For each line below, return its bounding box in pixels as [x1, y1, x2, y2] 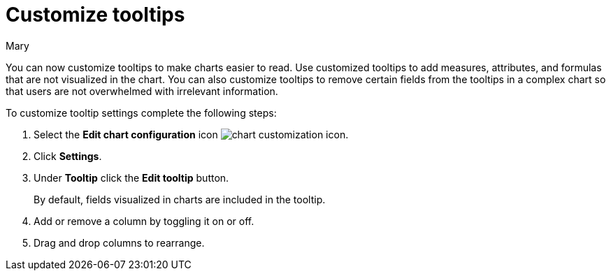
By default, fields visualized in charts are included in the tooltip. [34, 193, 326, 205]
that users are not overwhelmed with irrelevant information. [6, 85, 278, 97]
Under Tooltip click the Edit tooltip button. [34, 171, 229, 184]
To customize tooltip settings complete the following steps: [6, 106, 277, 119]
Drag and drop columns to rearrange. [34, 236, 205, 249]
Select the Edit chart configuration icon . [34, 128, 349, 140]
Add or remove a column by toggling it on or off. [34, 215, 254, 227]
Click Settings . [34, 150, 102, 162]
